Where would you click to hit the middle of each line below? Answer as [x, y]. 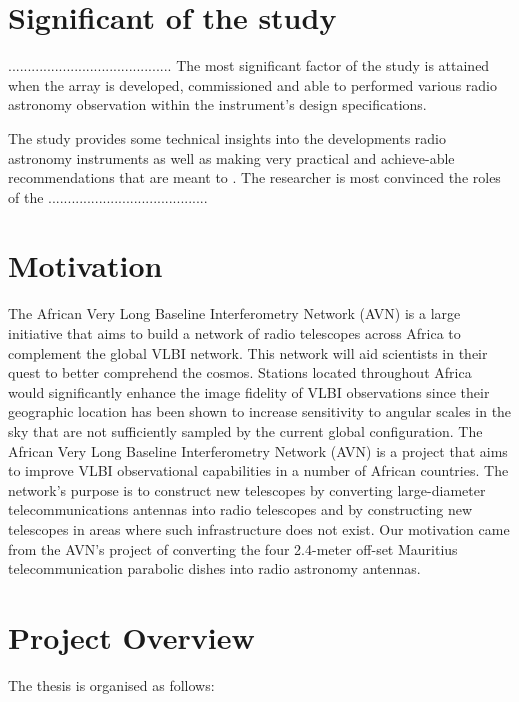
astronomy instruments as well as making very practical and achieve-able [231, 157]
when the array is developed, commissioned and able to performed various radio [252, 84]
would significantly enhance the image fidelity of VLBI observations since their [249, 391]
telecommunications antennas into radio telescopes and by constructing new [240, 509]
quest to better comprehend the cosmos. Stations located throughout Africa [240, 372]
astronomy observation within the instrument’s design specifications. [217, 104]
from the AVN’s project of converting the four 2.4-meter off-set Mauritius [233, 548]
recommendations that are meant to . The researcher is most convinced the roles [254, 177]
